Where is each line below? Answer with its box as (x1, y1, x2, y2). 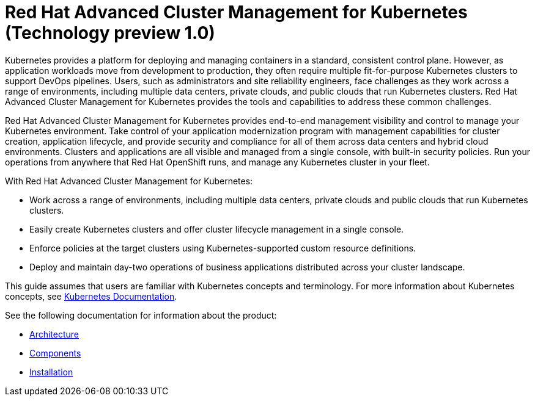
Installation (29, 366, 73, 377)
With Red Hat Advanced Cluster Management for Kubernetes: (5, 175, 253, 186)
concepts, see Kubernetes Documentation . (5, 291, 177, 302)
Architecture (29, 328, 79, 339)
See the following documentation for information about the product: (5, 309, 277, 320)
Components (29, 347, 81, 358)
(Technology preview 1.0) (5, 23, 215, 43)
